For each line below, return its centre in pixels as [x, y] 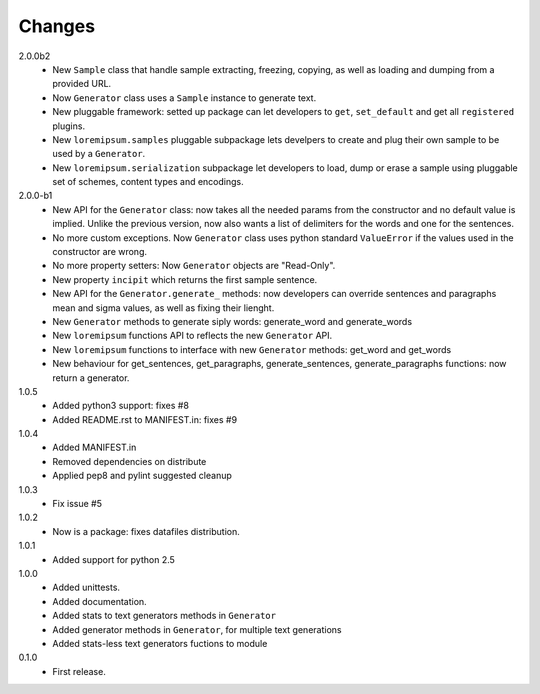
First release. [79, 671]
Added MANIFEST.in [94, 447]
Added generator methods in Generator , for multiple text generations [197, 629]
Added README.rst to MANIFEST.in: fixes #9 [145, 419]
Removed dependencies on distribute [129, 461]
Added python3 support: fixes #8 [121, 406]
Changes [56, 26]
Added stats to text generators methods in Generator [164, 616]
